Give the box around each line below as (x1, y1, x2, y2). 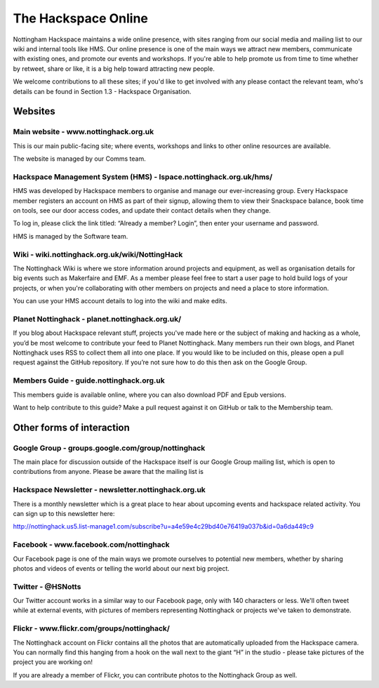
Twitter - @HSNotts (13, 581, 81, 591)
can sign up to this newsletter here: (13, 509, 115, 517)
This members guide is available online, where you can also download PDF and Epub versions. (13, 390, 287, 399)
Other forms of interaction (13, 421, 130, 433)
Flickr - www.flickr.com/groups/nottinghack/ (13, 623, 170, 633)
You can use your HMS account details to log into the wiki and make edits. (13, 297, 227, 305)
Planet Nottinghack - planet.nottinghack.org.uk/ (13, 314, 182, 324)
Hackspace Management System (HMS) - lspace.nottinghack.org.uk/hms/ (13, 172, 273, 182)
